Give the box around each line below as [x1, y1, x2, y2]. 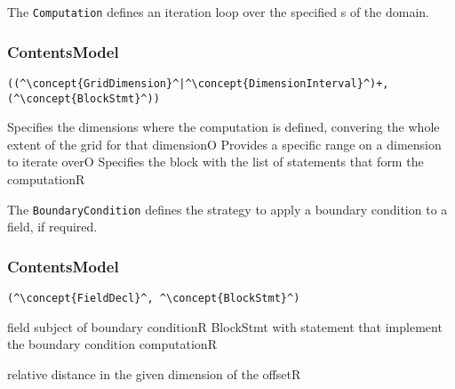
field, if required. [7, 217, 98, 236]
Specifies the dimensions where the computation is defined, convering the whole [7, 118, 440, 136]
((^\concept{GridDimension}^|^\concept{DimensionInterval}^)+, [7, 77, 389, 90]
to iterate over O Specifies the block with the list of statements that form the [7, 152, 424, 171]
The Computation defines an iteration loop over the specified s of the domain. [7, 3, 429, 20]
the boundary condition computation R [7, 335, 217, 353]
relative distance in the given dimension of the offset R [7, 364, 301, 383]
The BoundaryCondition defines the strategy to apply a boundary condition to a [7, 199, 448, 218]
